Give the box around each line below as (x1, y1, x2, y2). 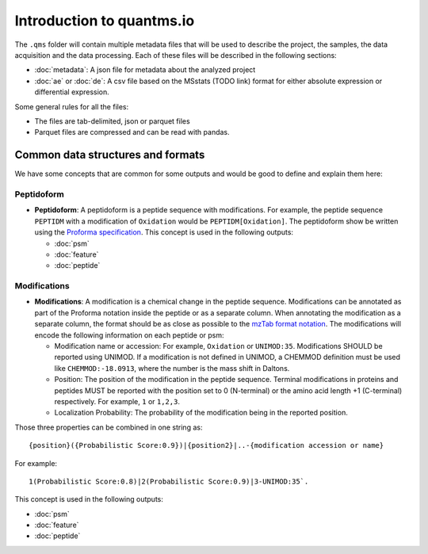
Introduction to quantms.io (14, 12, 195, 29)
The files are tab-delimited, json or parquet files (34, 116, 190, 126)
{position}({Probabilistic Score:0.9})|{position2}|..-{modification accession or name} (29, 441, 384, 450)
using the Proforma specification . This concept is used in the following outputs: (34, 227, 293, 237)
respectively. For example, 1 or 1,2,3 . (54, 396, 180, 406)
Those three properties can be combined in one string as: (14, 422, 203, 432)
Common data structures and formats (14, 148, 205, 162)
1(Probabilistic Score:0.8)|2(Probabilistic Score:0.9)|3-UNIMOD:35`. (29, 476, 309, 486)
